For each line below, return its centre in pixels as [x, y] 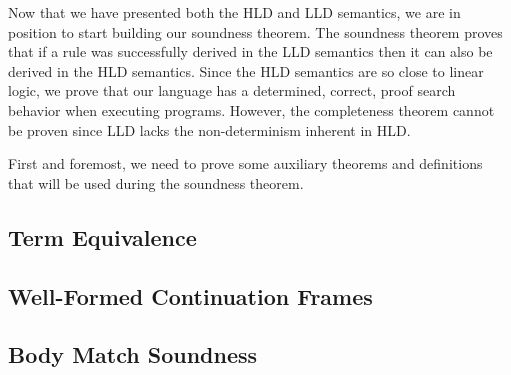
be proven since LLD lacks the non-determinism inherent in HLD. [209, 129]
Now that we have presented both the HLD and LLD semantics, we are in [234, 12]
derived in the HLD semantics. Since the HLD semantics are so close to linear [246, 70]
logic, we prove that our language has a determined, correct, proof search [232, 90]
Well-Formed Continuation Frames [190, 295]
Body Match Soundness [133, 354]
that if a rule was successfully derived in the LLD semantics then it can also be [250, 51]
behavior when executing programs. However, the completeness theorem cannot [251, 109]
